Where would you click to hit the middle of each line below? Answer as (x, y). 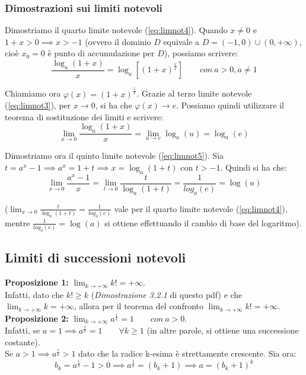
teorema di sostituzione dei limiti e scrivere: (84, 116)
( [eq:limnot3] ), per (38, 105)
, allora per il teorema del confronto (139, 306)
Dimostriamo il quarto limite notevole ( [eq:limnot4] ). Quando (116, 30)
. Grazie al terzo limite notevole (194, 93)
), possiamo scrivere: (201, 53)
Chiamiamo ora (33, 93)
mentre (17, 222)
